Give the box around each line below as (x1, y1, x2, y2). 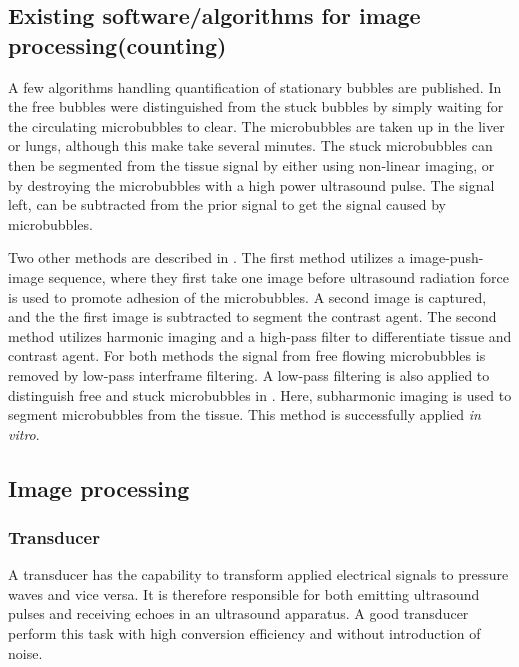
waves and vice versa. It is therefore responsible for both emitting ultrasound (8, 583, 480, 604)
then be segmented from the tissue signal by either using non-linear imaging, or (8, 154, 495, 175)
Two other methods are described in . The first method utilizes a (8, 247, 405, 268)
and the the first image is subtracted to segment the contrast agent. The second (8, 306, 497, 327)
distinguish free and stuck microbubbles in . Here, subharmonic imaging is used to (8, 384, 512, 405)
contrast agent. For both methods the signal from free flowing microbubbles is (8, 345, 486, 366)
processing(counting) (8, 29, 227, 60)
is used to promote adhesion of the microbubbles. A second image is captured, (8, 286, 487, 307)
